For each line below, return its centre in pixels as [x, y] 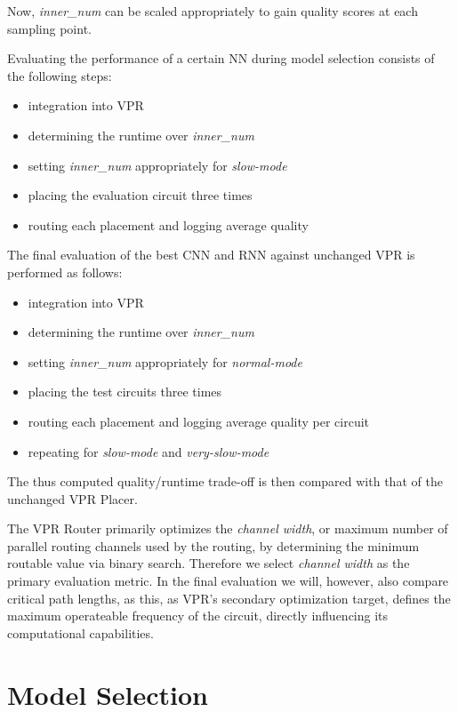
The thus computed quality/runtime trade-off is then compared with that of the [225, 481]
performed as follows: [65, 272]
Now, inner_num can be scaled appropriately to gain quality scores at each [213, 11]
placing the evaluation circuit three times [140, 195]
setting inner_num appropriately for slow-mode [157, 165]
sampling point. [49, 28]
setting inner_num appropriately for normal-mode [165, 361]
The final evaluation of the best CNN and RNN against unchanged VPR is [211, 255]
